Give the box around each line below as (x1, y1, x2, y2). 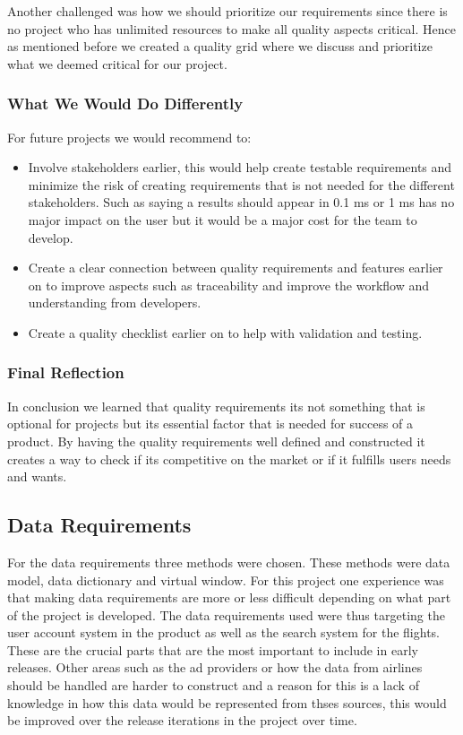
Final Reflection (7, 361, 124, 384)
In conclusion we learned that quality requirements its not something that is (7, 396, 425, 415)
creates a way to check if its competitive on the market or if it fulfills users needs (7, 449, 451, 468)
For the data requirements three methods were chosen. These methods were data (7, 552, 450, 571)
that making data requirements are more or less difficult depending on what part (7, 588, 451, 607)
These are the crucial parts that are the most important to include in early (7, 640, 418, 659)
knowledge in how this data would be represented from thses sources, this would (7, 693, 447, 712)
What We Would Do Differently (7, 92, 244, 115)
